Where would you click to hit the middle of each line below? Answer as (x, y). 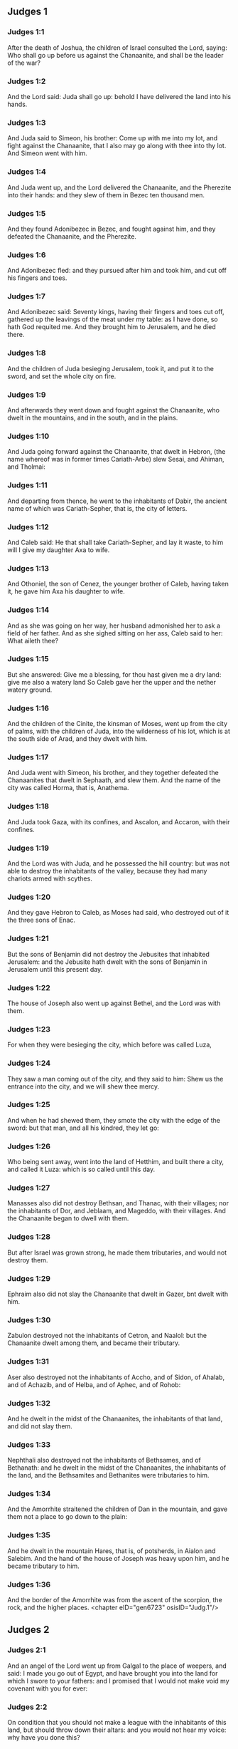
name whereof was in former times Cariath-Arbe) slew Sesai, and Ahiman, (116, 460)
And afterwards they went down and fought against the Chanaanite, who (114, 410)
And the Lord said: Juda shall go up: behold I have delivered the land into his (119, 96)
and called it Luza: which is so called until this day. (81, 1169)
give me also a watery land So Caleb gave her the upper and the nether (112, 682)
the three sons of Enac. (42, 920)
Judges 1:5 (27, 213)
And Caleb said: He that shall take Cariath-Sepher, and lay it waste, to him (115, 542)
